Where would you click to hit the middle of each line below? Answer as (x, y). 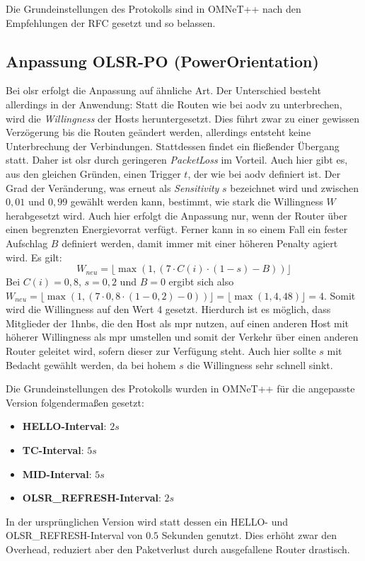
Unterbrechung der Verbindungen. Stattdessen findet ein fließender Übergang (173, 146)
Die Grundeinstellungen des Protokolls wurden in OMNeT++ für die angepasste (180, 389)
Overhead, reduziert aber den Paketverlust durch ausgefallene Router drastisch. (178, 549)
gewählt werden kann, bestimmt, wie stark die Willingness (197, 202)
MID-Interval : (57, 474)
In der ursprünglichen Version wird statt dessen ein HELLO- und (147, 521)
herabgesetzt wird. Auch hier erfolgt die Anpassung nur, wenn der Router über (176, 215)
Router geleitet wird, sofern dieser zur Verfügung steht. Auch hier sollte (161, 351)
